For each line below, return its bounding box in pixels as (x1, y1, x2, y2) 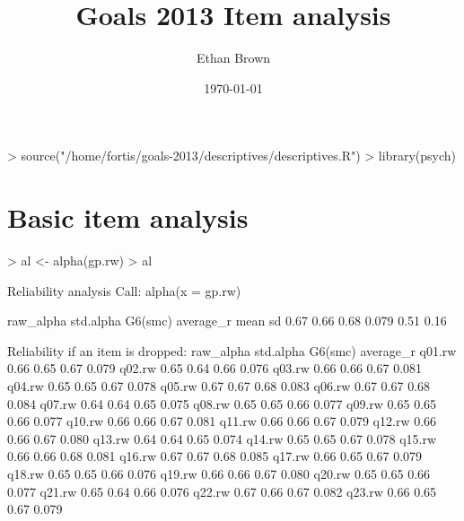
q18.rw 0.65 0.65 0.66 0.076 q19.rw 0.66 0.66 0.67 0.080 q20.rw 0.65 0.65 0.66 (7, 464, 431, 482)
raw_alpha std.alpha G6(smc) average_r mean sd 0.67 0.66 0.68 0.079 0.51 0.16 (7, 311, 447, 330)
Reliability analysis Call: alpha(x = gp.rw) (7, 281, 241, 300)
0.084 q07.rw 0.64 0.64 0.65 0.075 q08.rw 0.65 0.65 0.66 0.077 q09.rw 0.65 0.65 (7, 394, 437, 412)
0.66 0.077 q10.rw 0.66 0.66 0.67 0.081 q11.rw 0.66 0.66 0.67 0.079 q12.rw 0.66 (7, 412, 437, 430)
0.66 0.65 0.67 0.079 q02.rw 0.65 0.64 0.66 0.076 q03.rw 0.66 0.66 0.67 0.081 (7, 359, 423, 378)
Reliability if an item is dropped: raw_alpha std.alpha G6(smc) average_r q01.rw (7, 341, 457, 360)
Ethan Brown (196, 48, 271, 67)
